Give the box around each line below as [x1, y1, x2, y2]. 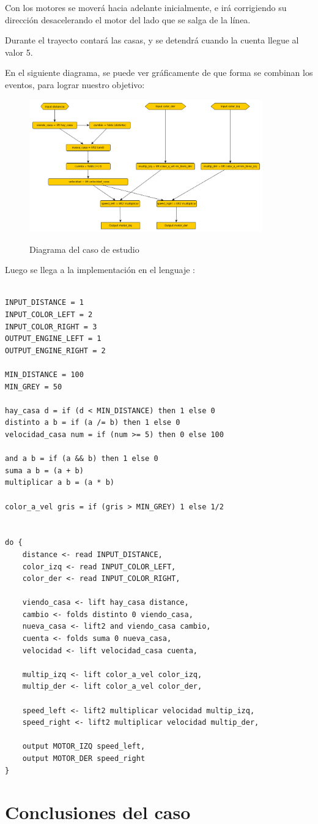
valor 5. [5, 45, 33, 58]
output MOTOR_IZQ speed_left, [22, 742, 146, 751]
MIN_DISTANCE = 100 [5, 370, 84, 379]
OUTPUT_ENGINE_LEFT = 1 [5, 334, 102, 343]
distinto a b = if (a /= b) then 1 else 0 [5, 418, 180, 427]
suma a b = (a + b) [5, 466, 84, 475]
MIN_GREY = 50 [5, 382, 62, 391]
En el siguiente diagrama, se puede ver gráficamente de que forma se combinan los [5, 66, 313, 79]
